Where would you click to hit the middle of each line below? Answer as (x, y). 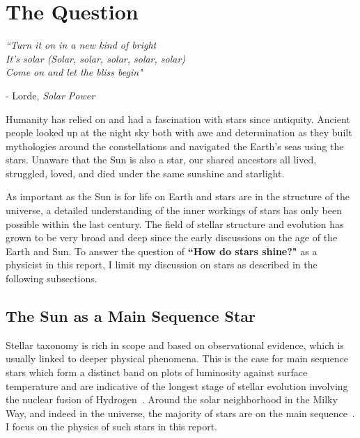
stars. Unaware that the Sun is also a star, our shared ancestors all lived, (161, 160)
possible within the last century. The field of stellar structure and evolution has (175, 224)
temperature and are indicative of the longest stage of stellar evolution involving (177, 386)
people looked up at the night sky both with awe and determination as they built (179, 132)
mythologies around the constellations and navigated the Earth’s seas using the (175, 146)
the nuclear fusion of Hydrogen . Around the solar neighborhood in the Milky (172, 399)
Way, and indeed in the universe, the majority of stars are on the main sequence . (180, 413)
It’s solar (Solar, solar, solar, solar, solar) (96, 58)
